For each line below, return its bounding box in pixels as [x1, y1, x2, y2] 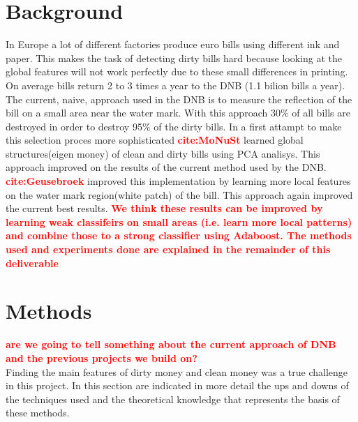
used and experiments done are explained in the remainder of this [6, 242, 331, 257]
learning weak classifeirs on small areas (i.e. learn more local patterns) [6, 214, 352, 229]
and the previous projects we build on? [6, 350, 197, 365]
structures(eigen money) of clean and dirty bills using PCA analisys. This [6, 146, 320, 160]
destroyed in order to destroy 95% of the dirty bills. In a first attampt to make [6, 119, 342, 133]
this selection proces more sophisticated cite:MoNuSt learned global [6, 133, 304, 147]
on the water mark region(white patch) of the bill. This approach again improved [6, 187, 353, 202]
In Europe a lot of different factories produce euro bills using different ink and [6, 37, 340, 52]
